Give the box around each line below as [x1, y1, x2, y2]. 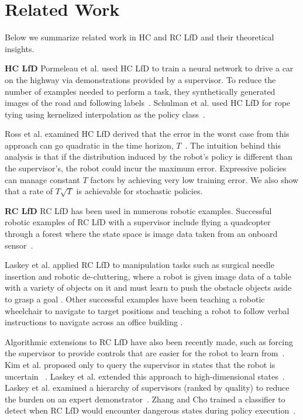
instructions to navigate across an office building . [5, 316, 183, 328]
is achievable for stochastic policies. [76, 185, 203, 197]
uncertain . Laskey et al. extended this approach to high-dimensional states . [5, 370, 285, 382]
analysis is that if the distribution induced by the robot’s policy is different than [5, 150, 292, 163]
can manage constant [5, 173, 80, 185]
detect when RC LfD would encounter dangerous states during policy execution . [5, 404, 296, 416]
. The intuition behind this [185, 139, 281, 151]
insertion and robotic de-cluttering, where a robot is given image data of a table [5, 270, 291, 282]
